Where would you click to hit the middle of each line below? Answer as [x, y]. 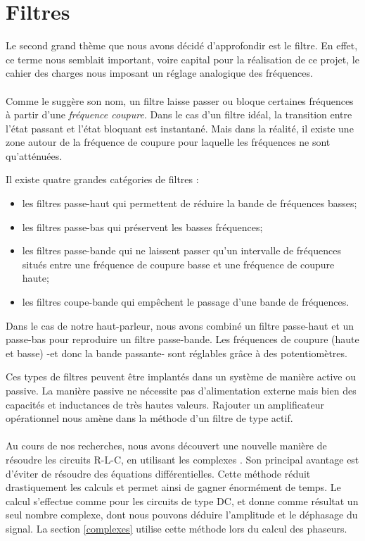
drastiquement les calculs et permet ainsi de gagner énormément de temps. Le [173, 487]
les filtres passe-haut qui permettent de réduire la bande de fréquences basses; [190, 203]
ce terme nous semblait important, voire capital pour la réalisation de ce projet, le [182, 59]
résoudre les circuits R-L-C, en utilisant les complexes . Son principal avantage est [182, 459]
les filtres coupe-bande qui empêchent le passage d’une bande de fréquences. [186, 302]
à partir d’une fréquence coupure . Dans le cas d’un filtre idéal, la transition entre [179, 114]
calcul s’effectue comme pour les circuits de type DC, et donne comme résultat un [182, 500]
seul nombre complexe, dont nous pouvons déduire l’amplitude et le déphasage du [182, 515]
